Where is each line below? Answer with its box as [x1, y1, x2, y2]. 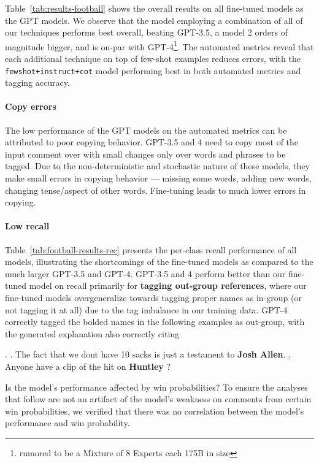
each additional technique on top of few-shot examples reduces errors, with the [5, 52, 301, 65]
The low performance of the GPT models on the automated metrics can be [5, 123, 287, 136]
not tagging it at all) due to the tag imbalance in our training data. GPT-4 [5, 303, 288, 316]
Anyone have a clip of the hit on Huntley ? [5, 359, 171, 372]
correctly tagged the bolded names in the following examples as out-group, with [5, 315, 305, 328]
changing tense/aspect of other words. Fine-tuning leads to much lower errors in [5, 183, 306, 196]
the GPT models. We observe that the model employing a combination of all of [5, 13, 303, 26]
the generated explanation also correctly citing [5, 327, 180, 340]
